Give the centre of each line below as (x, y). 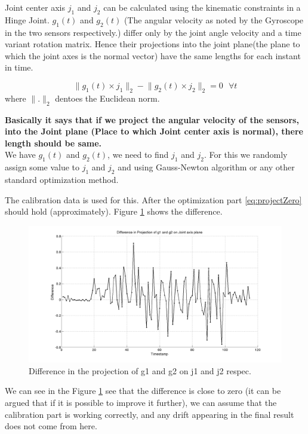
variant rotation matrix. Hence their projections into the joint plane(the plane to (153, 44)
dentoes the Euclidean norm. (107, 98)
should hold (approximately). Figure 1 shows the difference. (114, 211)
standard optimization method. (62, 179)
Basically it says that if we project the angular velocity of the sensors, (152, 119)
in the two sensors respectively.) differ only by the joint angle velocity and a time (153, 32)
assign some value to (42, 167)
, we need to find (138, 155)
